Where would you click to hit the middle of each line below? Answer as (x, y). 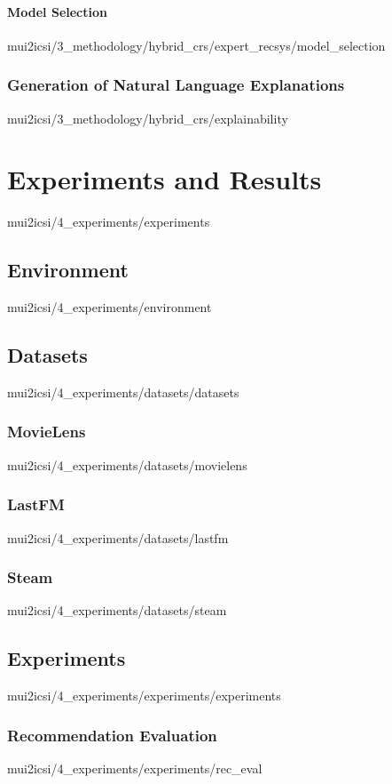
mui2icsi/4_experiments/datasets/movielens (127, 464)
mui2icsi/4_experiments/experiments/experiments (144, 696)
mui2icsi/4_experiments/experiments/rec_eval (135, 768)
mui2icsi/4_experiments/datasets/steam (117, 610)
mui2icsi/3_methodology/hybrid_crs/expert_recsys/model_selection (196, 45)
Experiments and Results (165, 179)
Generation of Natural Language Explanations (176, 85)
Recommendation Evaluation (112, 735)
